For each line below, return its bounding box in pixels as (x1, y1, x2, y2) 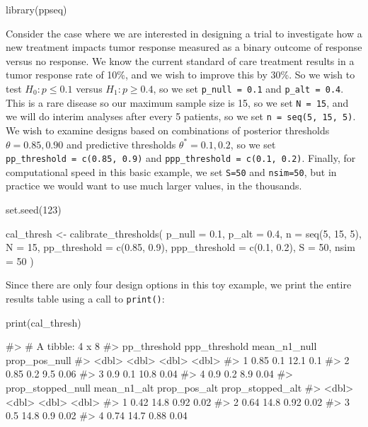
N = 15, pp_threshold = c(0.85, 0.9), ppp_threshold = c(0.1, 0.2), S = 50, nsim (6, 240, 355, 255)
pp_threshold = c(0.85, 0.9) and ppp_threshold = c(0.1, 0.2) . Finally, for (6, 151, 356, 165)
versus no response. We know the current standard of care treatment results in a (6, 53, 355, 68)
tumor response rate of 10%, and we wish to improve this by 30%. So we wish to (6, 67, 355, 82)
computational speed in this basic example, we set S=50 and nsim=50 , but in (6, 164, 337, 179)
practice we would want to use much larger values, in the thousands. (6, 178, 302, 193)
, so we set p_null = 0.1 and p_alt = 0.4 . (153, 81, 344, 95)
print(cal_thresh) (6, 315, 81, 329)
